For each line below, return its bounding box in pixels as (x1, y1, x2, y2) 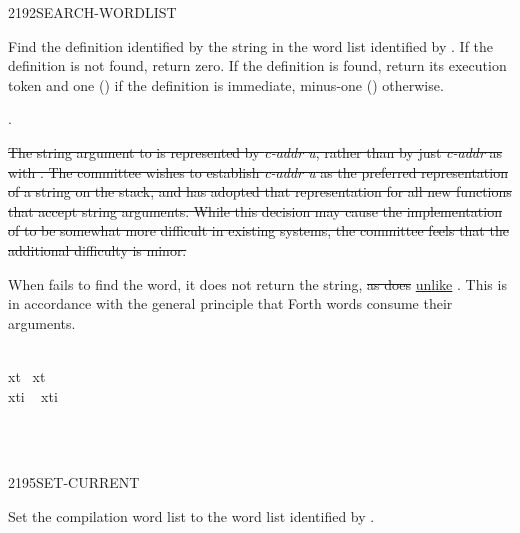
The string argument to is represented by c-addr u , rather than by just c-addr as (8, 141, 503, 162)
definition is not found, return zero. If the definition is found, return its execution (8, 55, 507, 76)
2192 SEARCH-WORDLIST (8, 2, 177, 22)
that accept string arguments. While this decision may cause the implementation (8, 200, 502, 221)
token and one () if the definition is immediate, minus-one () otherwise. (8, 74, 444, 95)
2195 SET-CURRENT (8, 472, 140, 493)
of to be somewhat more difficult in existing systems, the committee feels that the (8, 220, 509, 241)
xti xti (8, 385, 58, 406)
